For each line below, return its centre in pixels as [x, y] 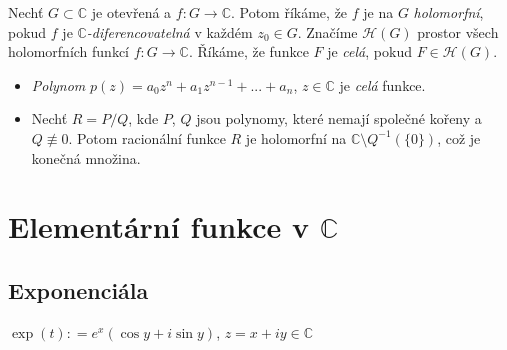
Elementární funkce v [158, 226]
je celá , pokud [369, 51]
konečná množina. [86, 157]
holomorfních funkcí [69, 51]
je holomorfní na [296, 137]
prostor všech [458, 31]
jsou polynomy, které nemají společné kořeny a [339, 118]
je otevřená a [131, 12]
